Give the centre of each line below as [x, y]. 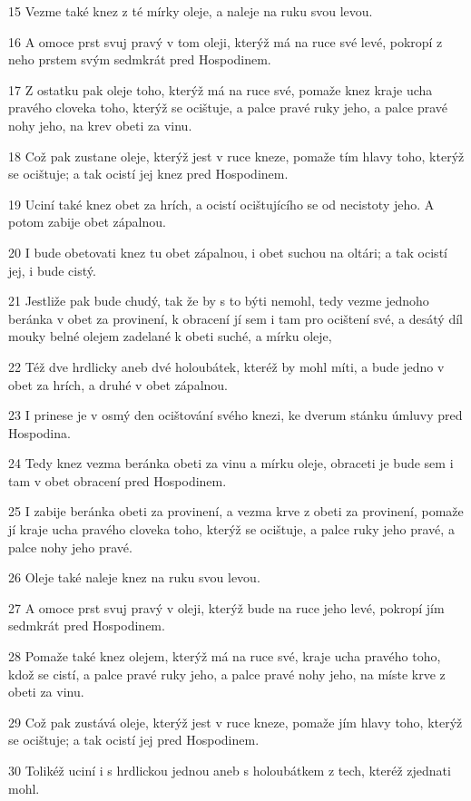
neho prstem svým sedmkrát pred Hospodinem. [140, 59]
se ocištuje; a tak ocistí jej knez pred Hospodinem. [148, 174]
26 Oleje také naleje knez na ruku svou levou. [134, 577]
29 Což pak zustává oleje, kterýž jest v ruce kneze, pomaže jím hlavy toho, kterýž [235, 722]
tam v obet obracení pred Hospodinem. [118, 480]
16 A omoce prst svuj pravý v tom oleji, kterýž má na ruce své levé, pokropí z [226, 41]
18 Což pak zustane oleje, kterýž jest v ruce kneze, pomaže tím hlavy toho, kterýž [236, 156]
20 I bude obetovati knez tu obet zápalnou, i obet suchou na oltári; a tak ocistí [228, 252]
